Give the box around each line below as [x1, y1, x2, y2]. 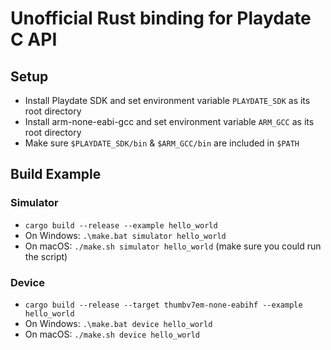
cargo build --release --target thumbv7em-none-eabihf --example [24, 300, 303, 310]
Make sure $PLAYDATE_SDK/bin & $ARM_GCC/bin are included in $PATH [24, 137, 300, 149]
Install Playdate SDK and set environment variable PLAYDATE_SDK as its [24, 95, 311, 106]
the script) [24, 250, 68, 262]
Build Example [10, 166, 102, 183]
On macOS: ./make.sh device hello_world [24, 328, 200, 340]
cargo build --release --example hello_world [24, 220, 218, 231]
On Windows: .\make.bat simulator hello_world [24, 229, 227, 241]
